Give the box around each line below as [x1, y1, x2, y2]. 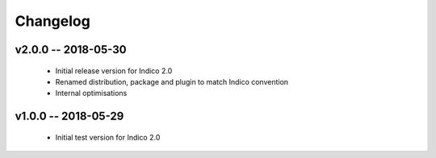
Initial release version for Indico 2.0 [55, 65, 173, 76]
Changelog [15, 12, 90, 30]
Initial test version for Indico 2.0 [55, 132, 161, 142]
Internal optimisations [55, 89, 128, 98]
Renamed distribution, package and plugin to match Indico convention [55, 77, 289, 86]
